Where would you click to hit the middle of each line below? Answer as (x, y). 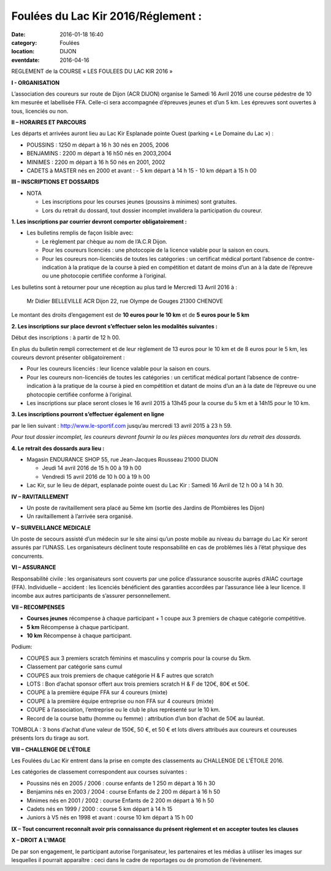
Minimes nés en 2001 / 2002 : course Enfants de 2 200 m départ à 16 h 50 (120, 800)
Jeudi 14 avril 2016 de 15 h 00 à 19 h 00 (92, 468)
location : (23, 52)
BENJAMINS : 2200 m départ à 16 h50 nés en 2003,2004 (99, 153)
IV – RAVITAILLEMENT (40, 497)
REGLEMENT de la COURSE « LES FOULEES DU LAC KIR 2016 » (92, 71)
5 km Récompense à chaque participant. (78, 627)
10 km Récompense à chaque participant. (79, 635)
